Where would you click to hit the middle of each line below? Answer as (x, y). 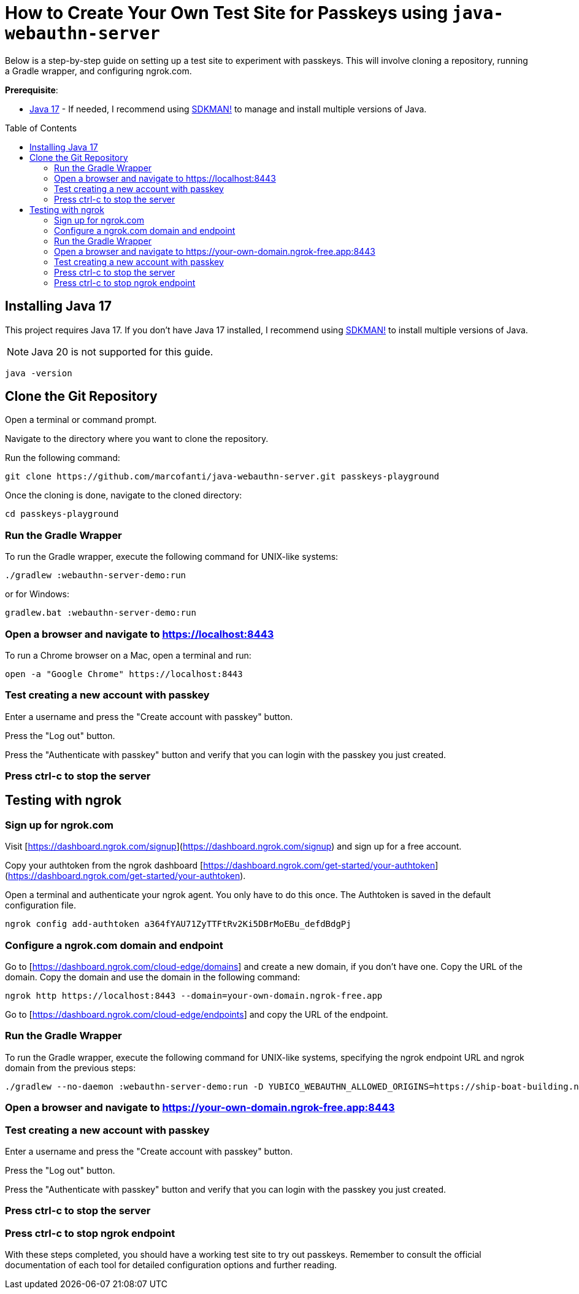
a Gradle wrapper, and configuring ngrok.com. (98, 71)
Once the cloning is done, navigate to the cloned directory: (124, 495)
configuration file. (40, 905)
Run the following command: (63, 458)
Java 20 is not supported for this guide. (122, 351)
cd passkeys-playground (62, 514)
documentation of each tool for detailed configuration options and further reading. (171, 1265)
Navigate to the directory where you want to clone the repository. (137, 439)
